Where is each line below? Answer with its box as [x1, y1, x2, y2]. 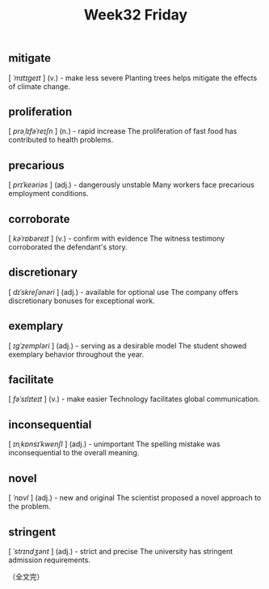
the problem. [8, 502, 51, 511]
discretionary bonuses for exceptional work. [8, 296, 155, 305]
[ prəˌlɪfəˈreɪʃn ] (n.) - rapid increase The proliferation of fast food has [8, 126, 237, 136]
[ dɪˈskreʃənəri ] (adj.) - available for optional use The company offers [8, 287, 238, 297]
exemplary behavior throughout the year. [8, 349, 145, 359]
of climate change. [8, 81, 71, 91]
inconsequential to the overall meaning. [8, 448, 140, 458]
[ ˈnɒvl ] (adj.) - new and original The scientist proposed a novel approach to [8, 493, 262, 503]
